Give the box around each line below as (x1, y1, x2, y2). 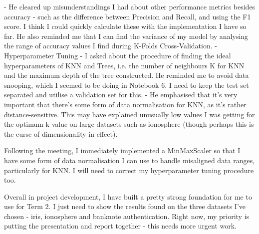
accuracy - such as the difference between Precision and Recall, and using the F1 (4, 11, 251, 21)
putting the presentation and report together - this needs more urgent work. (4, 221, 237, 231)
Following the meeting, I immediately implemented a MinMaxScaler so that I (4, 145, 241, 156)
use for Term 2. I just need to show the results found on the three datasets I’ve (4, 201, 246, 212)
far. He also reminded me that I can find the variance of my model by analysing (4, 30, 249, 41)
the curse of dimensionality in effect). (4, 128, 118, 139)
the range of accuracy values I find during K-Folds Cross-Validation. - (4, 40, 217, 51)
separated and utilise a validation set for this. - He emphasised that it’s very (4, 89, 238, 100)
